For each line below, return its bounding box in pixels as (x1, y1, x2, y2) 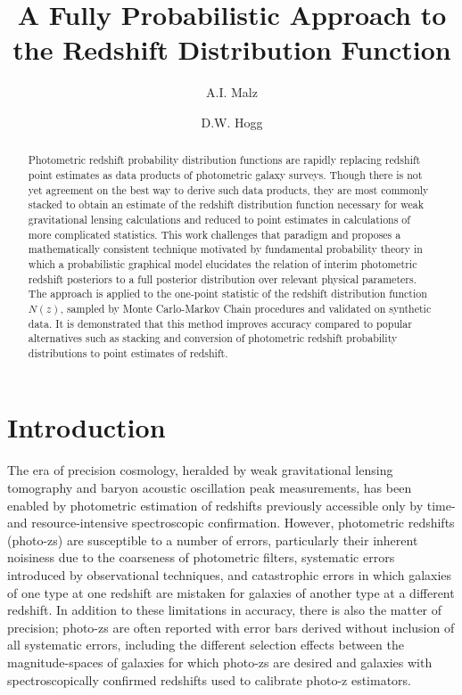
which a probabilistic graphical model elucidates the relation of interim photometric (28, 256, 417, 271)
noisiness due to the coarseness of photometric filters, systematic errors (7, 548, 395, 567)
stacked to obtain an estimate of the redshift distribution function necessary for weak (28, 197, 424, 212)
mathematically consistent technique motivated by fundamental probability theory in (28, 241, 423, 257)
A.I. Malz (206, 83, 258, 102)
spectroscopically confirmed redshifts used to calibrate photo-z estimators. (7, 670, 411, 689)
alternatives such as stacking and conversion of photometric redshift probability (28, 331, 398, 346)
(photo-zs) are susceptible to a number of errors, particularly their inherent (7, 530, 418, 549)
